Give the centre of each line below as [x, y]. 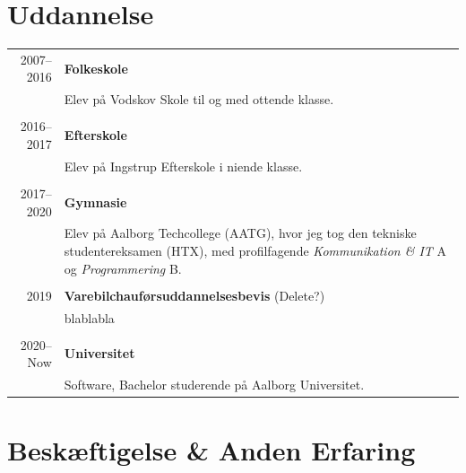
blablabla [89, 317]
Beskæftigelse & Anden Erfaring [211, 450]
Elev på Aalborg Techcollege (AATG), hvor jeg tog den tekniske [240, 233]
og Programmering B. [123, 268]
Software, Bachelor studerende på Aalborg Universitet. [214, 385]
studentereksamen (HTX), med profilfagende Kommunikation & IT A [255, 250]
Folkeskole [96, 68]
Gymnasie [95, 201]
